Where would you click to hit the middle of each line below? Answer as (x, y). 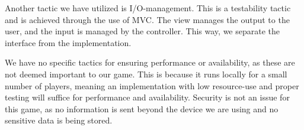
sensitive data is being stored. (59, 120)
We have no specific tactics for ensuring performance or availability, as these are (150, 62)
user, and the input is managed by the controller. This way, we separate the (143, 31)
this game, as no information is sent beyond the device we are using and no (142, 108)
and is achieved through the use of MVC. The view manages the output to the (147, 19)
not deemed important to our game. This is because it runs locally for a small (146, 74)
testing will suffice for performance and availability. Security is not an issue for (147, 97)
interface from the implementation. (68, 42)
